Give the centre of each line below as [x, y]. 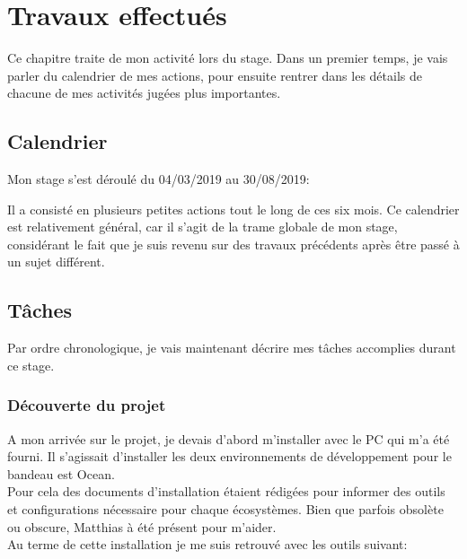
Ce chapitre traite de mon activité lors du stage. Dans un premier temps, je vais [228, 58]
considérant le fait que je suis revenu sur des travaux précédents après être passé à [233, 244]
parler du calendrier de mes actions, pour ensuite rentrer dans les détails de [215, 75]
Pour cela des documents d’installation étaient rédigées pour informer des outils [226, 491]
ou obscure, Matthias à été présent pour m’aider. [142, 526]
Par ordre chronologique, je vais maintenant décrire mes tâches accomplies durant [232, 348]
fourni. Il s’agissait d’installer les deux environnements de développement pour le [229, 456]
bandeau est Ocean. [61, 473]
